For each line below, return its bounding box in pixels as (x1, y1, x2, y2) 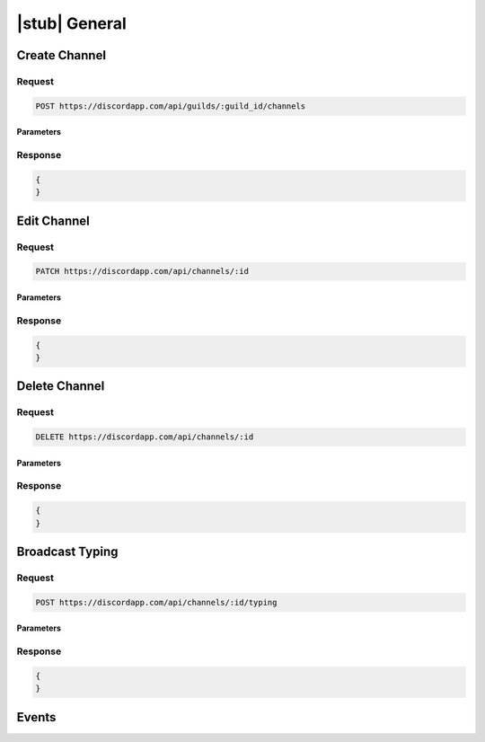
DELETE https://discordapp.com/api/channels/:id (35, 432, 254, 442)
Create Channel (16, 48, 107, 63)
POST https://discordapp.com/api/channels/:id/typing (35, 597, 278, 607)
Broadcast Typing (16, 544, 119, 560)
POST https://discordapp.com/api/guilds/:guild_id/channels (35, 101, 306, 111)
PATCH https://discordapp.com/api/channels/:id (35, 266, 249, 277)
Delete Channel (16, 378, 105, 394)
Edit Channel (16, 213, 90, 228)
